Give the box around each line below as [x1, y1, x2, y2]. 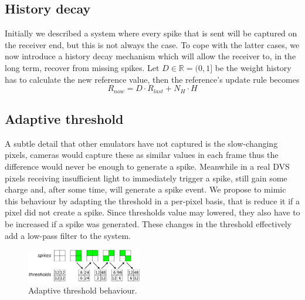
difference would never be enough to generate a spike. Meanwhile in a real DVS [5, 160, 290, 173]
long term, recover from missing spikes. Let [5, 61, 160, 73]
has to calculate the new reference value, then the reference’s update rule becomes [5, 73, 300, 85]
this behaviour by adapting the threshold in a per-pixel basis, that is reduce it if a [5, 194, 300, 207]
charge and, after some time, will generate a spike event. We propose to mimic [5, 183, 286, 195]
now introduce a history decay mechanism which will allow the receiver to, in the [5, 50, 296, 62]
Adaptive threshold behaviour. [28, 284, 137, 296]
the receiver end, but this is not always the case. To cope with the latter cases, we [5, 38, 300, 50]
